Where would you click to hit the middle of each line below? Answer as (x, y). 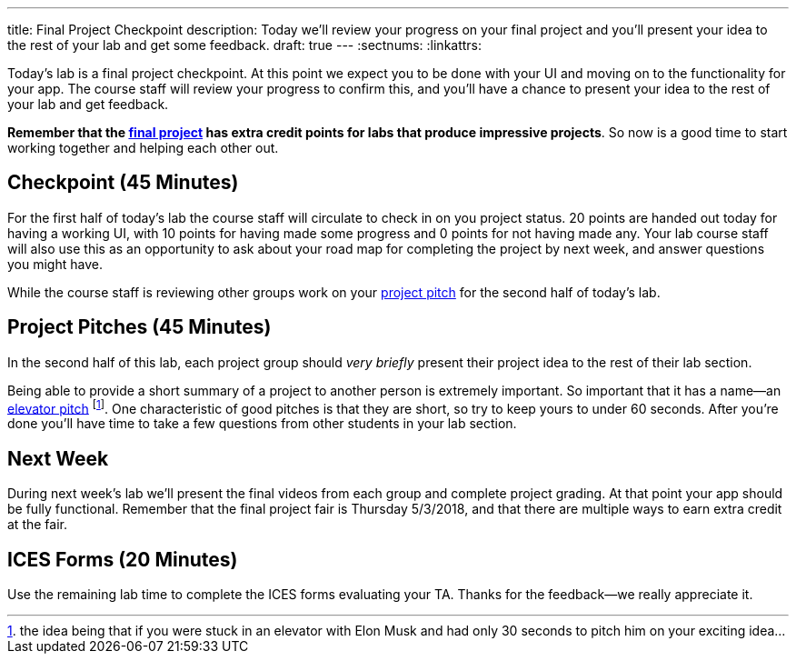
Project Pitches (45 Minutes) (139, 327)
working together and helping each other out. (143, 148)
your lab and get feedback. (88, 104)
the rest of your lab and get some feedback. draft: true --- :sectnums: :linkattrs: (245, 45)
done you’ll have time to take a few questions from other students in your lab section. (262, 424)
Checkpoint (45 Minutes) (123, 183)
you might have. (55, 264)
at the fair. (37, 525)
